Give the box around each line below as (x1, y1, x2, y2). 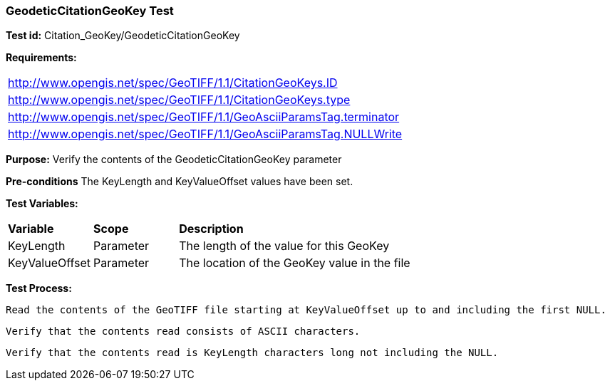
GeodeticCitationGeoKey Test (6, 4, 174, 18)
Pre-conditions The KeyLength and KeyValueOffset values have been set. (6, 175, 353, 188)
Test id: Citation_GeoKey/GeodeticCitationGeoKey (6, 29, 240, 42)
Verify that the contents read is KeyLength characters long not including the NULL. (6, 347, 499, 359)
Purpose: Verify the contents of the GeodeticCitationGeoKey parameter (6, 153, 342, 166)
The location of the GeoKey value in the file (179, 256, 410, 271)
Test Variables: (6, 197, 78, 210)
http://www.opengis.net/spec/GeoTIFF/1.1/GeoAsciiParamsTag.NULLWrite (8, 127, 403, 142)
